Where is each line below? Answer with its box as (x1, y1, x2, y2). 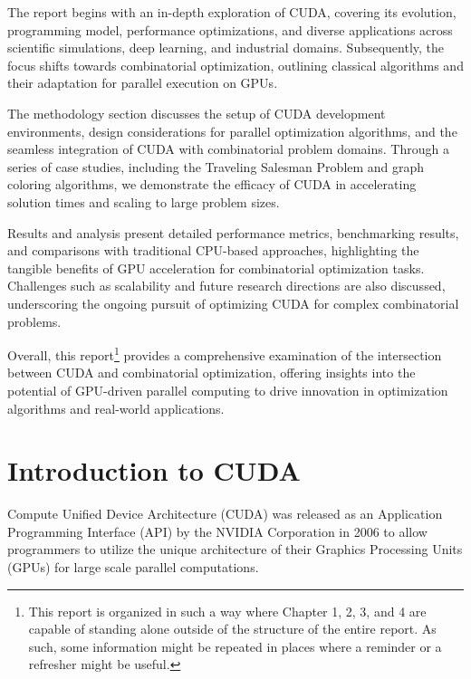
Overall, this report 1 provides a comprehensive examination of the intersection (7, 343, 442, 364)
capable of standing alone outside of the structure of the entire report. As (28, 619, 437, 638)
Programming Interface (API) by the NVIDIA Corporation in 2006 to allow (7, 521, 428, 540)
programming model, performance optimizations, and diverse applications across (7, 20, 453, 39)
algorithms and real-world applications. (7, 398, 225, 417)
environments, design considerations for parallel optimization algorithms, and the (7, 121, 457, 140)
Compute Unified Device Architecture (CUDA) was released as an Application (7, 504, 443, 523)
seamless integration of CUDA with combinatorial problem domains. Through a (7, 139, 449, 158)
